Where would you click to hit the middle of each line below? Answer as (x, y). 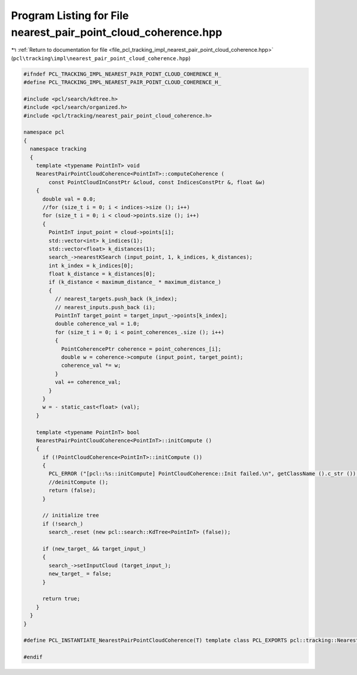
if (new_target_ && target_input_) (94, 549)
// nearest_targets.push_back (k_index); (116, 299)
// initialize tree (71, 515)
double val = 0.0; (69, 199)
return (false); (72, 490)
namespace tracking (58, 149)
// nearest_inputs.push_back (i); (105, 307)
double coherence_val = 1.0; (97, 324)
